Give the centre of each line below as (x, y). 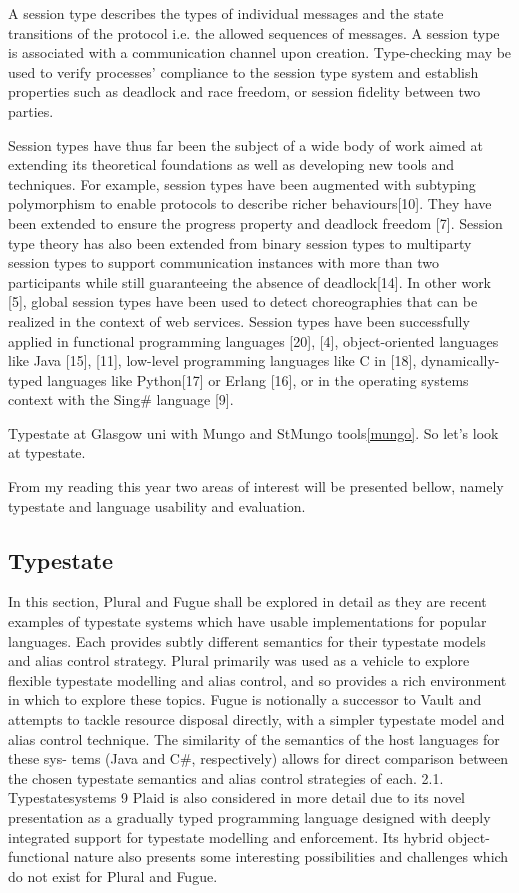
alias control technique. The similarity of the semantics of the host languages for (254, 738)
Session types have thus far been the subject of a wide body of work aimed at (245, 144)
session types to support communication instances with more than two (224, 262)
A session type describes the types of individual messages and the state (226, 13)
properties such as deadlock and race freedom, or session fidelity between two (244, 91)
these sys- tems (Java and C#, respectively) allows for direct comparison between (258, 758)
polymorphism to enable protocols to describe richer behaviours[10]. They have (250, 203)
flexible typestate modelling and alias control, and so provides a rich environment (257, 679)
